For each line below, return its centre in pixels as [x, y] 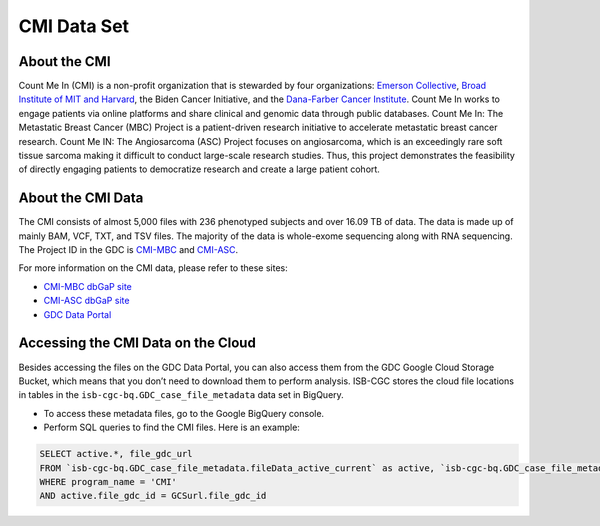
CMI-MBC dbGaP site [87, 286]
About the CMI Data [81, 198]
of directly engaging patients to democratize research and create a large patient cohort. [199, 169]
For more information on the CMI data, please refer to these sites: [153, 268]
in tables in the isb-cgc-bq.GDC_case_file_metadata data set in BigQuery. [181, 395]
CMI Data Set [74, 26]
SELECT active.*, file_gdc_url [116, 454]
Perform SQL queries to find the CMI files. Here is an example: [171, 427]
